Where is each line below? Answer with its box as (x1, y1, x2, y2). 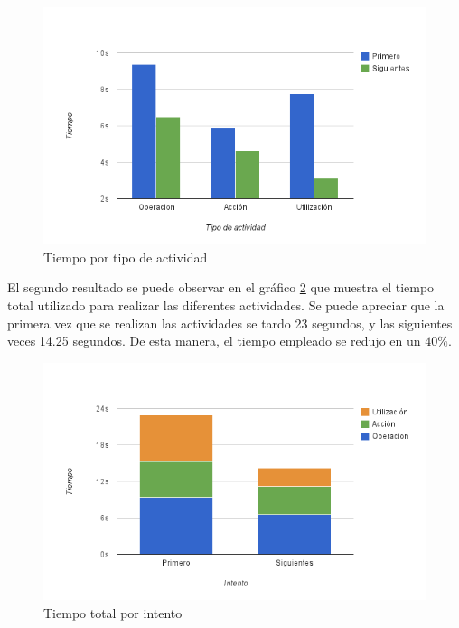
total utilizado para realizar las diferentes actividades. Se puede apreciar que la (7, 295, 445, 314)
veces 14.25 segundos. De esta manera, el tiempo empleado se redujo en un (7, 331, 421, 350)
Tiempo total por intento (43, 603, 183, 622)
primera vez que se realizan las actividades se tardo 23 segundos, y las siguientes (7, 313, 453, 332)
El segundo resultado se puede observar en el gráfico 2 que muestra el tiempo (7, 278, 435, 297)
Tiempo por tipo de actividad (43, 247, 208, 266)
